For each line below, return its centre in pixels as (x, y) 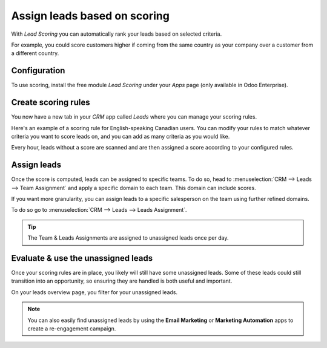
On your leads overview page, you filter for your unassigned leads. (94, 292)
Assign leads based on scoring (90, 16)
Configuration (38, 71)
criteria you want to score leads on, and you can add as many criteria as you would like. (121, 136)
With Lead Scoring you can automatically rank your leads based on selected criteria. (117, 34)
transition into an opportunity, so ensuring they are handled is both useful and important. (122, 281)
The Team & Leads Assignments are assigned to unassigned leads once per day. (128, 238)
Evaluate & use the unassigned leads (82, 258)
